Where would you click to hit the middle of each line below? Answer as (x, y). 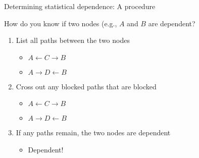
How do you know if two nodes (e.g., (61, 23)
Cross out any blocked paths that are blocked (86, 86)
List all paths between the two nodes (73, 40)
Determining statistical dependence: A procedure (80, 6)
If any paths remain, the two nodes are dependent (93, 133)
